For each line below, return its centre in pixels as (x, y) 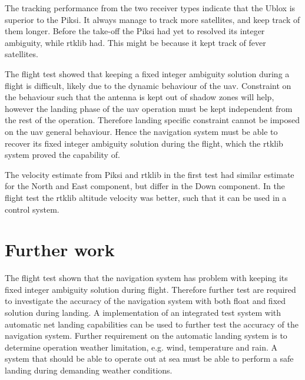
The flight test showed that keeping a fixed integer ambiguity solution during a (147, 73)
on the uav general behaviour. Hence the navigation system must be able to (141, 131)
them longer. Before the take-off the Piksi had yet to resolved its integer (135, 31)
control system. (32, 209)
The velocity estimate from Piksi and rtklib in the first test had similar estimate (150, 174)
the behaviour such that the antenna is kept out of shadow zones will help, (140, 97)
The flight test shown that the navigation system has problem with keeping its (146, 278)
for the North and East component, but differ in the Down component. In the (145, 186)
